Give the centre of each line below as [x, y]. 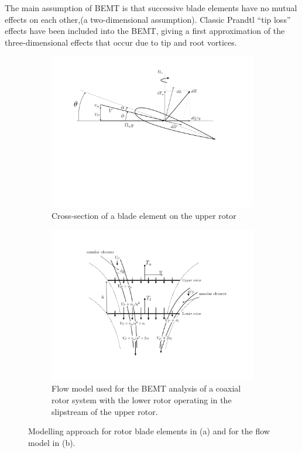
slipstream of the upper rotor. [105, 411]
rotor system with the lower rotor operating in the [142, 400]
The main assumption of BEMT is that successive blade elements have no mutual [151, 8]
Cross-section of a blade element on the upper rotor [144, 215]
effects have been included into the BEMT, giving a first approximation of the [145, 31]
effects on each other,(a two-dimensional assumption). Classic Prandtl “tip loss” [148, 19]
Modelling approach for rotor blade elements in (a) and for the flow [149, 431]
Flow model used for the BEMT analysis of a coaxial [146, 388]
